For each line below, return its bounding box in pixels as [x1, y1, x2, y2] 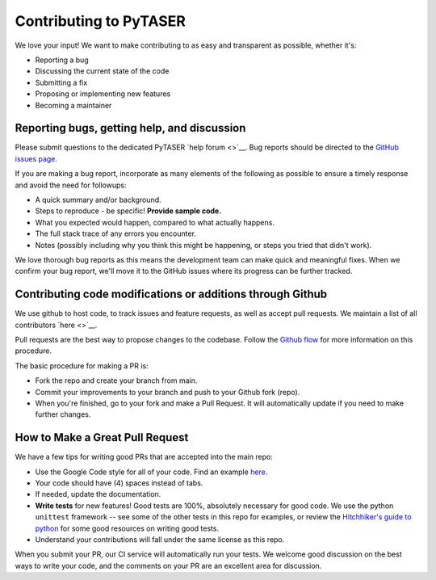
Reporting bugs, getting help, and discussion [15, 121, 246, 135]
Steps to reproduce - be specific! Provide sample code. [35, 206, 222, 216]
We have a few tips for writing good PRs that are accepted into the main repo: [15, 452, 274, 462]
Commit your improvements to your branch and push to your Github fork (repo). [35, 387, 300, 397]
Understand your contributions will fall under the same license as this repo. [35, 534, 285, 544]
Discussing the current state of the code [35, 66, 170, 76]
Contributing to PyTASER [15, 12, 186, 30]
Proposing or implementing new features [35, 89, 171, 99]
